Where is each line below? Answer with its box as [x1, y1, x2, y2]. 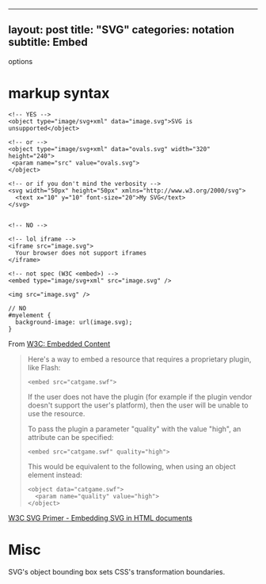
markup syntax [8, 85, 110, 102]
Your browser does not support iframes [15, 248, 147, 257]
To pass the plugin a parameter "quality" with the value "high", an [27, 424, 241, 434]
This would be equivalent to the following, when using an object [27, 461, 236, 471]
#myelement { [8, 311, 51, 319]
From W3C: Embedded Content [8, 339, 111, 348]
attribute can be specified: [27, 432, 114, 442]
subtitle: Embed [8, 36, 89, 49]
